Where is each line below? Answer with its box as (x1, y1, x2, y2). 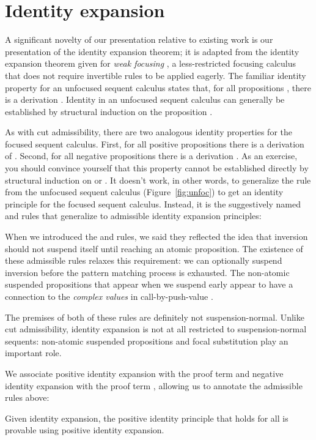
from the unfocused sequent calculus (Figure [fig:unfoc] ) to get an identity (5, 185, 284, 198)
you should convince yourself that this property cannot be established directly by (5, 162, 309, 174)
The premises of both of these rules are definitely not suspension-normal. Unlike (5, 310, 304, 323)
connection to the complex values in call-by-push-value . (5, 290, 213, 302)
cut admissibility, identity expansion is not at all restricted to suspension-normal (5, 323, 307, 335)
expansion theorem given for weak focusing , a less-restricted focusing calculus (5, 57, 296, 70)
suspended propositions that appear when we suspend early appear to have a (5, 278, 293, 291)
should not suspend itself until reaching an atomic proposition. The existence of (5, 242, 303, 255)
